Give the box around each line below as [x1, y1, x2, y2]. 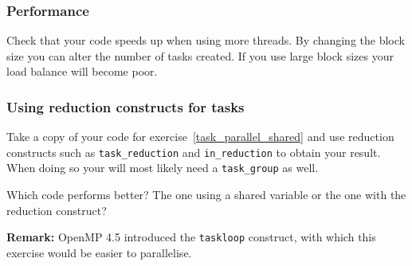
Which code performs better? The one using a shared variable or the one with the [6, 186, 406, 203]
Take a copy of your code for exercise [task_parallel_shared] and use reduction [6, 128, 394, 145]
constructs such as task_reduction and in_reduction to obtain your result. [6, 143, 381, 160]
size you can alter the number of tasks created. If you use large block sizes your [6, 47, 394, 64]
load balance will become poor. [6, 63, 158, 80]
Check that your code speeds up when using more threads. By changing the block [6, 32, 405, 49]
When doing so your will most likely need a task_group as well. [6, 159, 319, 176]
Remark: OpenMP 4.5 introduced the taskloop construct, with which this [6, 229, 376, 245]
